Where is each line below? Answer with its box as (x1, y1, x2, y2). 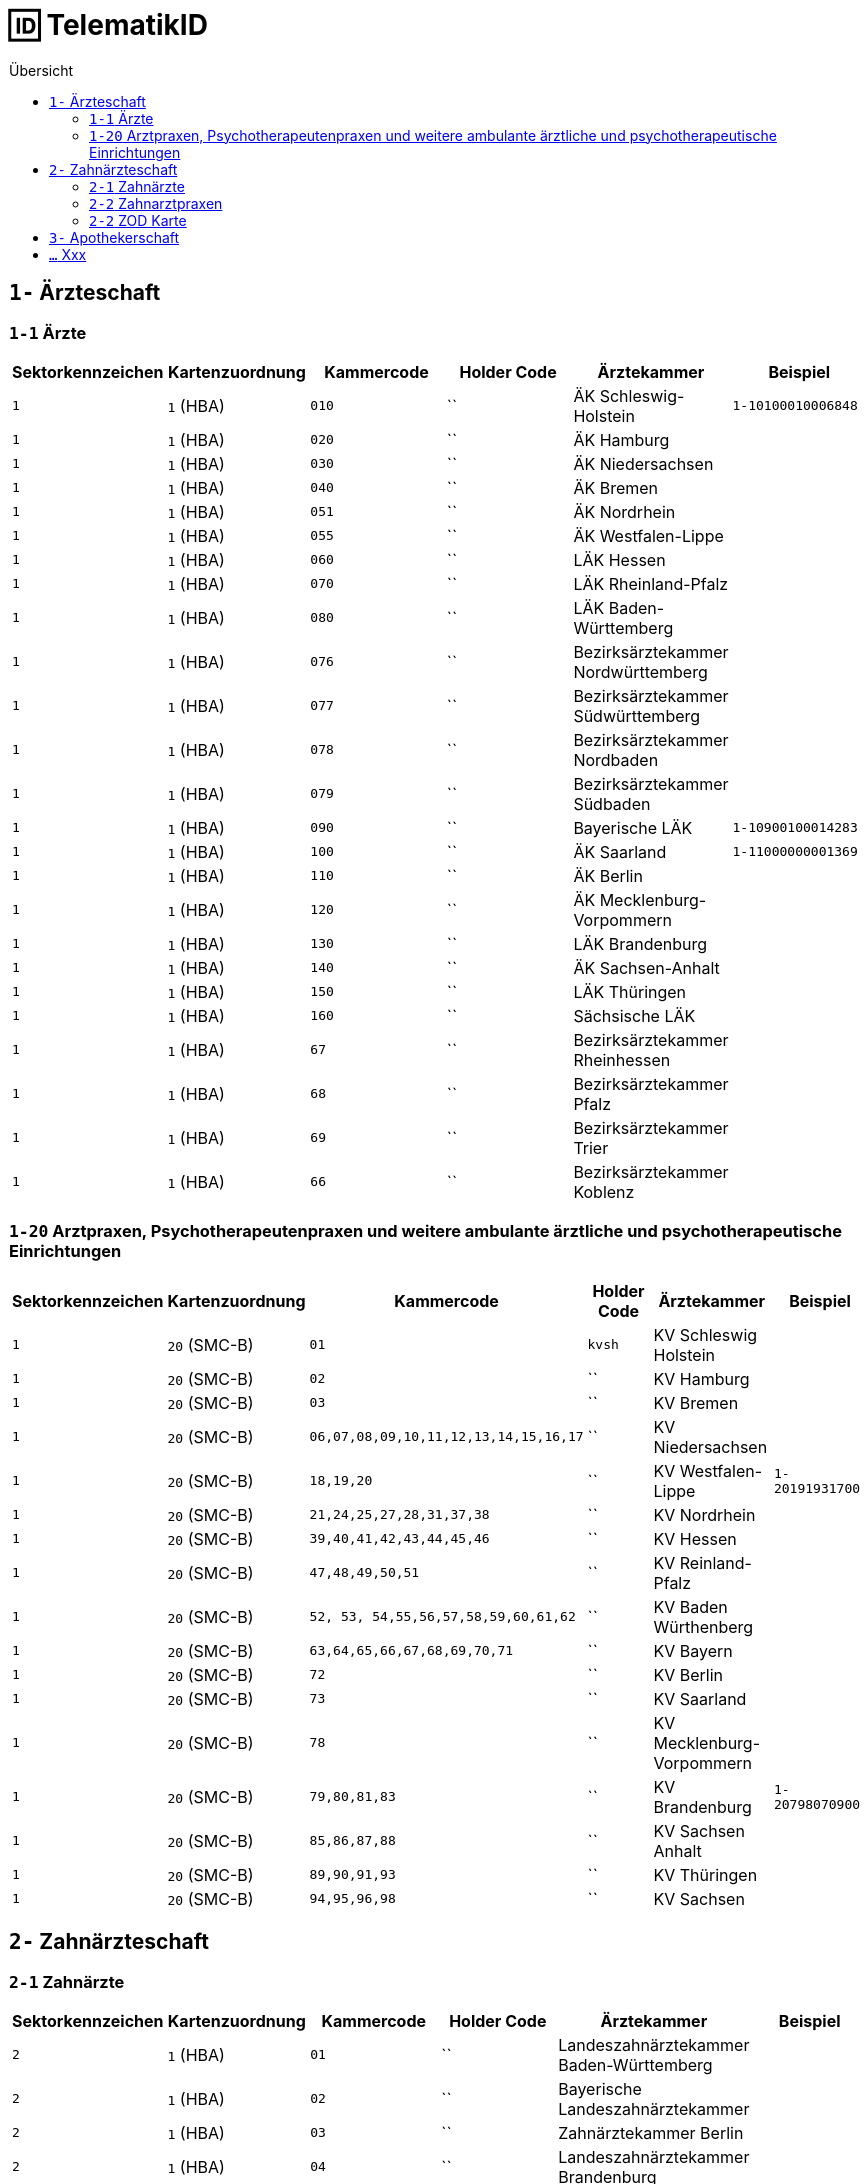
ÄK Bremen (573, 477, 659, 498)
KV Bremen (653, 1392, 739, 1413)
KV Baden (653, 1596, 728, 1617)
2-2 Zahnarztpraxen (89, 194, 223, 212)
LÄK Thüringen (573, 981, 687, 1002)
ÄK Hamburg (573, 429, 670, 450)
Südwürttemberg (573, 705, 701, 726)
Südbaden (573, 793, 651, 814)
